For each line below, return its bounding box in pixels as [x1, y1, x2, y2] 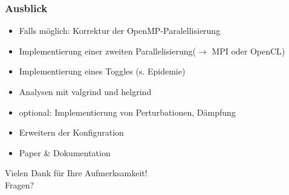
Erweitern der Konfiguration [19, 126, 124, 139]
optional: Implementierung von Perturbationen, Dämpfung [19, 105, 236, 118]
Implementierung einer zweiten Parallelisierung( [19, 44, 196, 57]
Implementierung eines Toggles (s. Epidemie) [19, 65, 186, 78]
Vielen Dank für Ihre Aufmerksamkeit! [5, 167, 148, 179]
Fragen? [5, 178, 34, 191]
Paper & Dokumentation [19, 146, 111, 159]
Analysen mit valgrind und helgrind [19, 85, 152, 97]
